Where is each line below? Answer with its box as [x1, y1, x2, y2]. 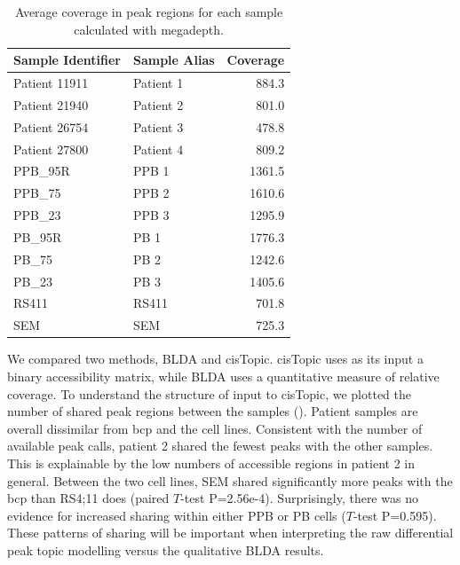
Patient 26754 [13, 117, 89, 136]
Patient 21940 [13, 95, 89, 114]
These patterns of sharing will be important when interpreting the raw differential [7, 523, 454, 542]
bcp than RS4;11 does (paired [7, 489, 170, 507]
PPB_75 [13, 184, 61, 202]
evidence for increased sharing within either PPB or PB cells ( [7, 506, 346, 524]
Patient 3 [132, 117, 184, 136]
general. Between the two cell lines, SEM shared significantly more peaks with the [7, 471, 453, 490]
